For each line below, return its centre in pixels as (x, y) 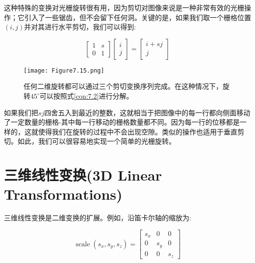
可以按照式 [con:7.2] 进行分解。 (86, 96)
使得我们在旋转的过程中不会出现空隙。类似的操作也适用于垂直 (138, 131)
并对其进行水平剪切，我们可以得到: (80, 27)
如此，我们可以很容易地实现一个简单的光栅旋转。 (96, 141)
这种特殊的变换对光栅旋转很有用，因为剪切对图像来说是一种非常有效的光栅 (124, 7)
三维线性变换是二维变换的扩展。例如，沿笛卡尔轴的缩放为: (98, 218)
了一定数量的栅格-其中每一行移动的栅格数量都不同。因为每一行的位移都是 (122, 122)
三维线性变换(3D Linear (83, 175)
